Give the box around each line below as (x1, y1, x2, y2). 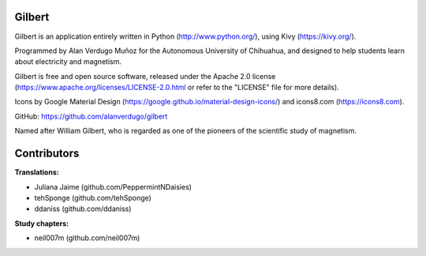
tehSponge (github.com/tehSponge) (34, 193, 151, 202)
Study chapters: (14, 218, 69, 228)
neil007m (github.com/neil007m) (34, 233, 140, 243)
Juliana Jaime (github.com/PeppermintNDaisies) (34, 182, 192, 191)
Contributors (14, 147, 80, 160)
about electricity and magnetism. (14, 57, 122, 66)
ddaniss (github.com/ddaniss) (34, 204, 132, 213)
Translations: (14, 168, 59, 177)
